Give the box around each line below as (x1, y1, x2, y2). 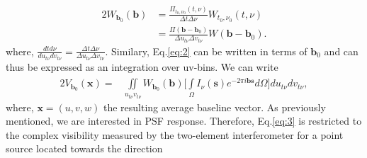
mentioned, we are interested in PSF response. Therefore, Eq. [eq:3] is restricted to (6, 113, 362, 128)
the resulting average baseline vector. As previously (103, 99, 326, 114)
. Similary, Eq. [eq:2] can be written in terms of (105, 43, 307, 58)
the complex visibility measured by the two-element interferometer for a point (6, 127, 344, 142)
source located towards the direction (6, 141, 163, 156)
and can (324, 43, 358, 58)
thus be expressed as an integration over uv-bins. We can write (6, 60, 278, 74)
